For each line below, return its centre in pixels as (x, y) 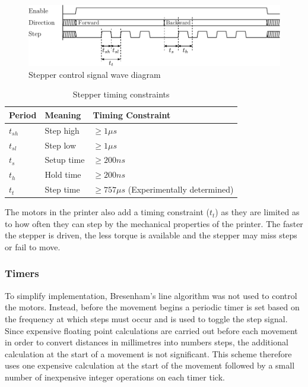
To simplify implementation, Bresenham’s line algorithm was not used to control (151, 295)
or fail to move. (33, 246)
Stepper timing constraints (121, 94)
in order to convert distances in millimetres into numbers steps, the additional (147, 342)
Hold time (63, 174)
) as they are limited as (257, 212)
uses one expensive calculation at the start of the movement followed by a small (150, 365)
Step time (62, 189)
